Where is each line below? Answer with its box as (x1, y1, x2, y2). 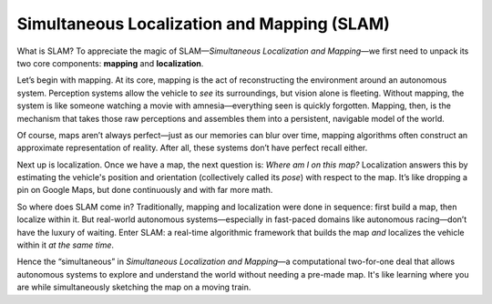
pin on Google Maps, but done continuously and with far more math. (16, 185, 273, 196)
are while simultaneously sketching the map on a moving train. (16, 282, 251, 293)
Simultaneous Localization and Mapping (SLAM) (16, 14, 391, 34)
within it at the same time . (16, 239, 114, 250)
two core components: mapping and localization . (16, 57, 204, 68)
